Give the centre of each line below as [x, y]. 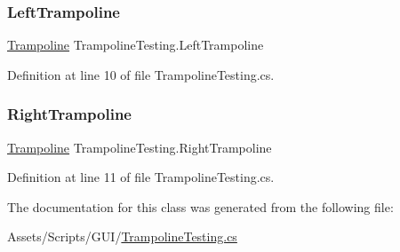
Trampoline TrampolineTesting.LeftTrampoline [136, 45]
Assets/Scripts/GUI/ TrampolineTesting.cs [122, 236]
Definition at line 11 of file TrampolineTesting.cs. [141, 177]
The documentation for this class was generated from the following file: [200, 206]
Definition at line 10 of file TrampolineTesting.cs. [141, 74]
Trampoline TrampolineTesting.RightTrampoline [140, 147]
